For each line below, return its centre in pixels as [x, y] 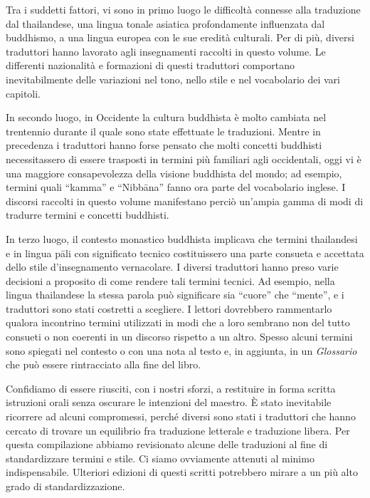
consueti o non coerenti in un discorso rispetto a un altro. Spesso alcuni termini [179, 337]
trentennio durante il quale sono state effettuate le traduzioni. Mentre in [163, 131]
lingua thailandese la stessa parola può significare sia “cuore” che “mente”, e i [175, 295]
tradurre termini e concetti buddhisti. [88, 215]
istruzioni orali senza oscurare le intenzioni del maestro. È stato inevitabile [169, 402]
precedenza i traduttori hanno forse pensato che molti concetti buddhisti [164, 145]
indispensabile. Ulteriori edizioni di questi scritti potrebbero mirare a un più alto [182, 472]
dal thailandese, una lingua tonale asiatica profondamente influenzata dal [165, 23]
